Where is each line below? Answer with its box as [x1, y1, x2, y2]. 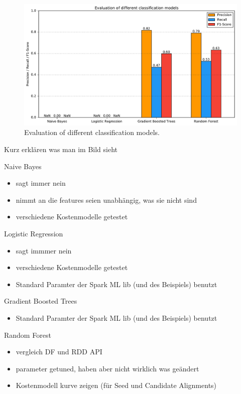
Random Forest [4, 329, 51, 340]
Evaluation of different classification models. [24, 127, 160, 138]
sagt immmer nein [16, 245, 72, 255]
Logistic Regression [4, 228, 63, 238]
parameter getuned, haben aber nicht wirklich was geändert [16, 363, 199, 373]
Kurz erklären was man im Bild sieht [4, 144, 118, 154]
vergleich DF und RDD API [16, 346, 102, 357]
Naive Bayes [4, 161, 42, 171]
